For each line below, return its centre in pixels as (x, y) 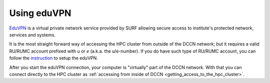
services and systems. (32, 34)
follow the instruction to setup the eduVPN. (54, 58)
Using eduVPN (40, 13)
